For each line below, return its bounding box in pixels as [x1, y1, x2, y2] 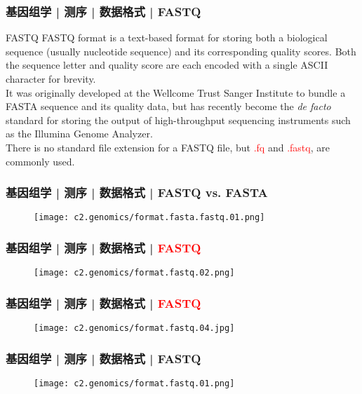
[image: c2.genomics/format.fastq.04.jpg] [34, 323, 235, 334]
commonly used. [6, 154, 75, 168]
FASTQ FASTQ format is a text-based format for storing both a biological [6, 30, 328, 45]
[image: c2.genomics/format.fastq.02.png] [34, 268, 235, 278]
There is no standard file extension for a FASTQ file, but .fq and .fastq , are [6, 140, 330, 154]
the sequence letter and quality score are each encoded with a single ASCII [6, 57, 328, 72]
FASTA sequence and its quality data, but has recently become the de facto [6, 99, 331, 114]
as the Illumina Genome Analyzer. [6, 126, 153, 141]
